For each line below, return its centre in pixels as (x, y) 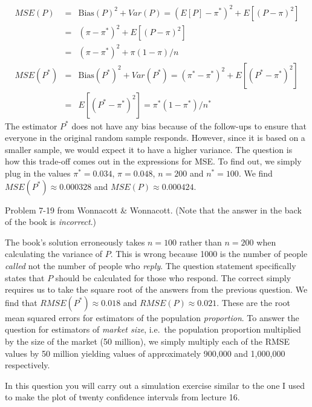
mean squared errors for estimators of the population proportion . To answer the (152, 317)
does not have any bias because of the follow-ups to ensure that (189, 125)
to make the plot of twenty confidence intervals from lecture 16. (122, 397)
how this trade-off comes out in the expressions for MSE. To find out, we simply (153, 161)
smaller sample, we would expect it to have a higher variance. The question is (149, 149)
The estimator (31, 125)
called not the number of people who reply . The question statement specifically (151, 265)
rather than (200, 242)
